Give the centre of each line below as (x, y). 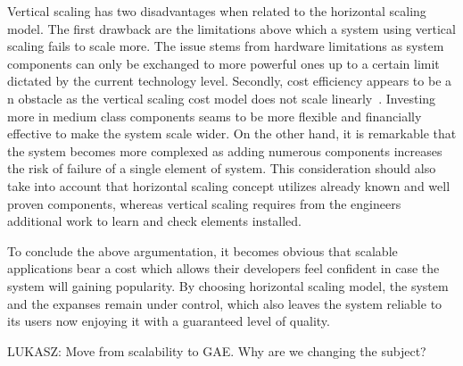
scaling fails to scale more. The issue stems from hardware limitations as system (226, 46)
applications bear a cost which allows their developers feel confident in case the (223, 268)
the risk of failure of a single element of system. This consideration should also (222, 168)
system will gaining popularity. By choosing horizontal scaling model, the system (228, 285)
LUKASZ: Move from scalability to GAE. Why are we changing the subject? (217, 350)
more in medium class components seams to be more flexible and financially (215, 116)
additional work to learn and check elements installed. (155, 221)
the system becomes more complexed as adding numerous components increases (225, 150)
